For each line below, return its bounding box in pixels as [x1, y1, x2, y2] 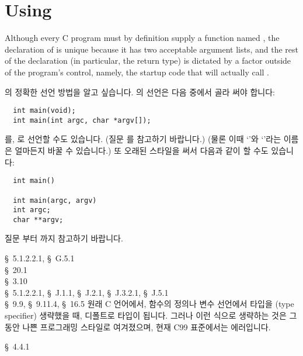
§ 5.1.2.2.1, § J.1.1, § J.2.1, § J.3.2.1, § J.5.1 [5, 286, 169, 298]
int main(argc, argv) [13, 196, 97, 205]
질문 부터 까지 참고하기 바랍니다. [5, 232, 123, 244]
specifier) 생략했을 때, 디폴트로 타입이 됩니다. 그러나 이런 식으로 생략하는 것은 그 [5, 309, 297, 322]
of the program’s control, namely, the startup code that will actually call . [5, 65, 269, 78]
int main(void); [13, 106, 76, 115]
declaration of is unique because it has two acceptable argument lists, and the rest [5, 43, 298, 55]
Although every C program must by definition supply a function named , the [5, 32, 280, 44]
